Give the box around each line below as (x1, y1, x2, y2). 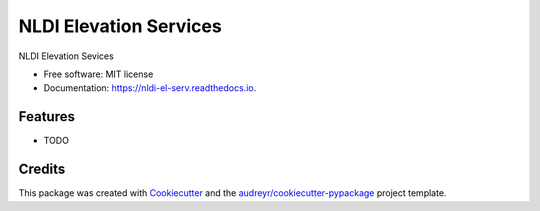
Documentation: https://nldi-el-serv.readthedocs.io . (43, 82, 257, 94)
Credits (18, 161, 66, 178)
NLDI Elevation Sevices (18, 50, 114, 62)
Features (18, 108, 75, 125)
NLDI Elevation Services (18, 15, 222, 37)
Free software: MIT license (43, 68, 154, 80)
